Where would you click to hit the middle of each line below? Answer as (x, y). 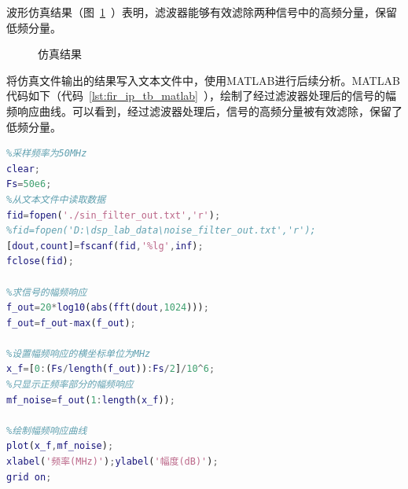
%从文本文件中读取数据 (56, 199)
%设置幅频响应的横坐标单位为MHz (79, 353)
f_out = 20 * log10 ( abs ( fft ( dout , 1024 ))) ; (108, 308)
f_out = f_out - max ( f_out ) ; (71, 323)
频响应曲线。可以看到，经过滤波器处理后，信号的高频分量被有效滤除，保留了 (204, 110)
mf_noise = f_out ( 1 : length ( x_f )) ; (91, 400)
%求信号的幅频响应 (47, 292)
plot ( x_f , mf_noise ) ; (60, 446)
